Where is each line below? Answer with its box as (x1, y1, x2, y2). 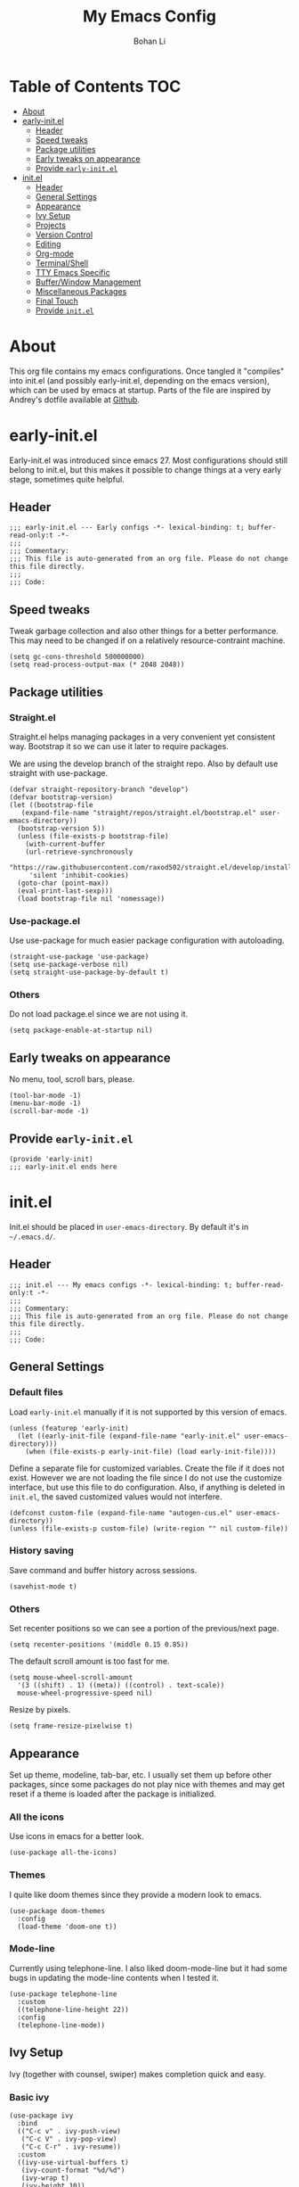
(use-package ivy (9, 2111, 74, 2120)
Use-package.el (9, 914, 80, 927)
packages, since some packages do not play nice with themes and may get (9, 1778, 286, 1789)
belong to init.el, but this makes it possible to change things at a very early (9, 464, 282, 475)
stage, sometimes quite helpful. (9, 474, 125, 484)
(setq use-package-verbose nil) (9, 961, 129, 970)
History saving (9, 1545, 74, 1557)
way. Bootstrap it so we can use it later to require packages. (9, 740, 229, 751)
